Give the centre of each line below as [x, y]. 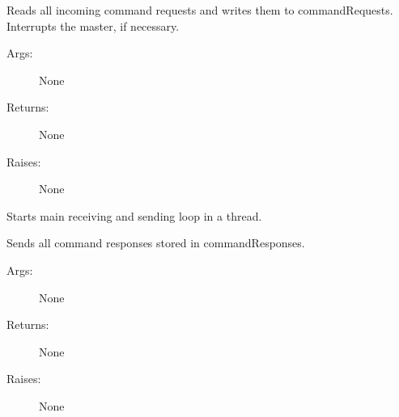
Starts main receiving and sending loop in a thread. [134, 215]
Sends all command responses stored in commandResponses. [156, 243]
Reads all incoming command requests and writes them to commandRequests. [200, 10]
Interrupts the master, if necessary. [93, 25]
